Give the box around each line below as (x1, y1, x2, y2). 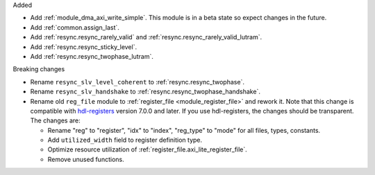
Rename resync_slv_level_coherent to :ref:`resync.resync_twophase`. (30, 77, 244, 86)
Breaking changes (12, 65, 65, 73)
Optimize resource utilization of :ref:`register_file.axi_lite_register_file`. (47, 145, 248, 154)
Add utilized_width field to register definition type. (47, 136, 203, 145)
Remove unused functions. (47, 155, 124, 163)
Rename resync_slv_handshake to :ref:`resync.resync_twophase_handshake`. (30, 87, 260, 96)
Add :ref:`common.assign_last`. (30, 23, 119, 31)
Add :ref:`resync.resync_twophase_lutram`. (30, 52, 154, 60)
